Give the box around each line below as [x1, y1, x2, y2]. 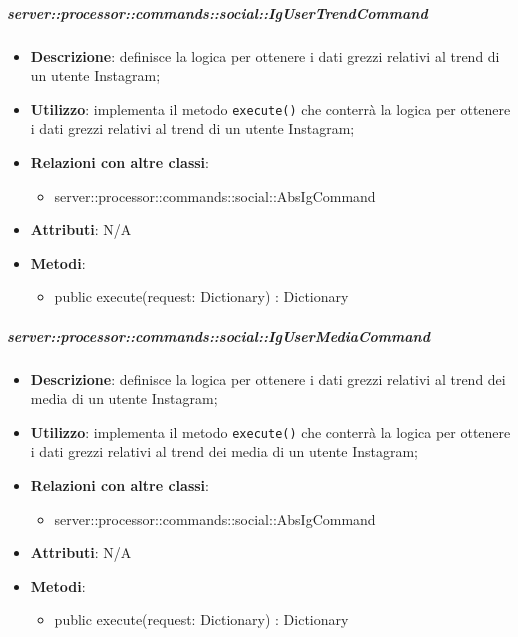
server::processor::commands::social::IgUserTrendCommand [7, 2, 428, 23]
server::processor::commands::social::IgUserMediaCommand [7, 325, 430, 346]
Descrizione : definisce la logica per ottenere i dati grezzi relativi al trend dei [30, 368, 506, 389]
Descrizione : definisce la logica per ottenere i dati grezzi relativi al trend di [30, 45, 500, 66]
